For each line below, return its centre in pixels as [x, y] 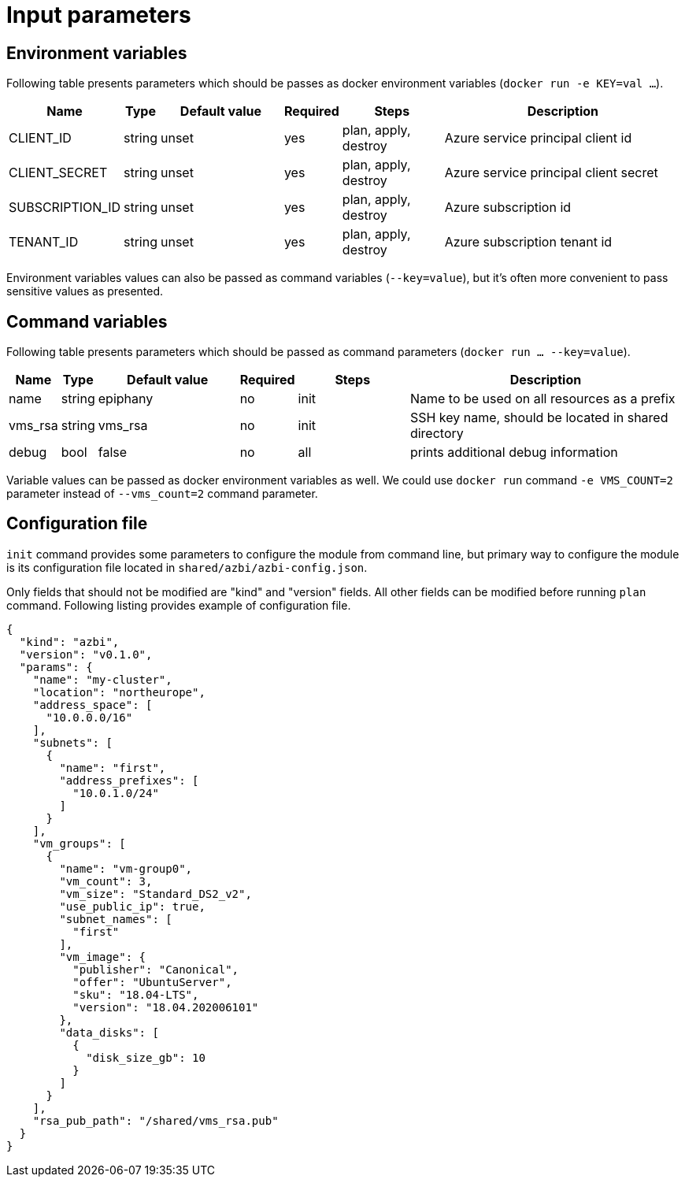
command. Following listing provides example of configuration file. [179, 605]
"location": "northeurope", [119, 692]
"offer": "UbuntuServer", [152, 982]
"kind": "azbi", [69, 642]
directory [437, 434]
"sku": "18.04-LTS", [136, 994]
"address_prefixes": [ [129, 780]
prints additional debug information [514, 452]
